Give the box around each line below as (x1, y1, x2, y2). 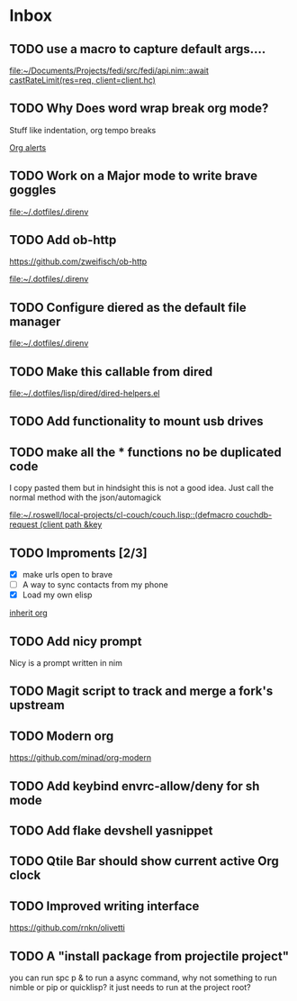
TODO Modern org (9, 728, 114, 743)
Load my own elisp (22, 589, 93, 600)
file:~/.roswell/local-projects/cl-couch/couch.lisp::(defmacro (9, 510, 234, 521)
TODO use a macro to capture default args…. (9, 41, 266, 57)
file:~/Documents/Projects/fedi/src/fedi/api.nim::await (9, 65, 209, 76)
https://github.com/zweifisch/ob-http (9, 256, 148, 267)
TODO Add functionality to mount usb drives (9, 414, 264, 429)
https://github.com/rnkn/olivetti (9, 923, 126, 933)
